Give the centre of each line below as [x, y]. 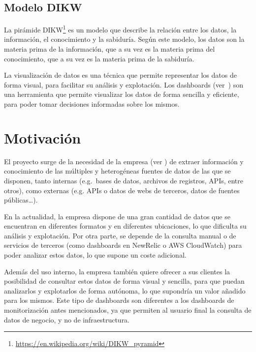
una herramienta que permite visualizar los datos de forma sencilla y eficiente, [122, 94]
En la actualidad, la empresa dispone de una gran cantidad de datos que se [117, 216]
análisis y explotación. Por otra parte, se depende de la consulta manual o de [120, 235]
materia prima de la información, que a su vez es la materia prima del [110, 49]
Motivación [43, 137]
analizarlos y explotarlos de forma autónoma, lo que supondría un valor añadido [125, 290]
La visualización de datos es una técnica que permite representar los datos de [120, 75]
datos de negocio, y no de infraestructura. [67, 319]
